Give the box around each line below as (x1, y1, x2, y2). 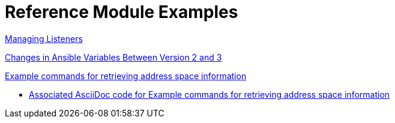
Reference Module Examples (5, 2, 238, 22)
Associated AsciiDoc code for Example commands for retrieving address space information (29, 89, 390, 100)
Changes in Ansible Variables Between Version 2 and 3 (5, 52, 222, 62)
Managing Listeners (5, 33, 83, 44)
